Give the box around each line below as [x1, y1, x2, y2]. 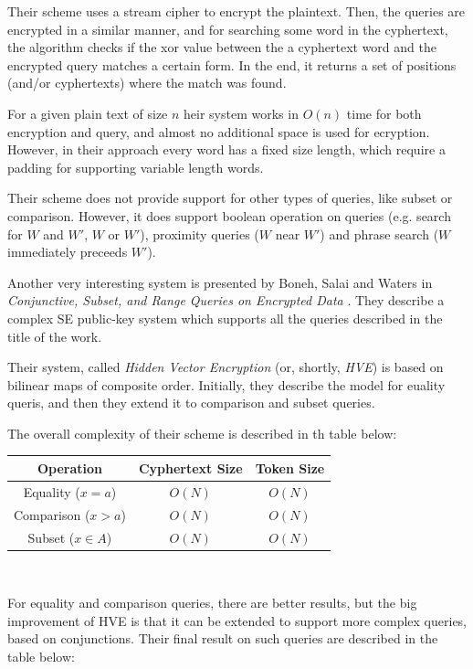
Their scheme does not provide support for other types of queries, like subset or [7, 188, 453, 207]
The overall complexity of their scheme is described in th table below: [7, 423, 397, 442]
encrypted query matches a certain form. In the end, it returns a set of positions [7, 55, 457, 74]
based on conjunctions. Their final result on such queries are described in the [7, 629, 438, 648]
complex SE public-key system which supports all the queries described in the [7, 308, 443, 327]
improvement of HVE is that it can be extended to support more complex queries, [7, 611, 468, 630]
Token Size [255, 458, 325, 477]
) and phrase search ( [320, 224, 439, 243]
